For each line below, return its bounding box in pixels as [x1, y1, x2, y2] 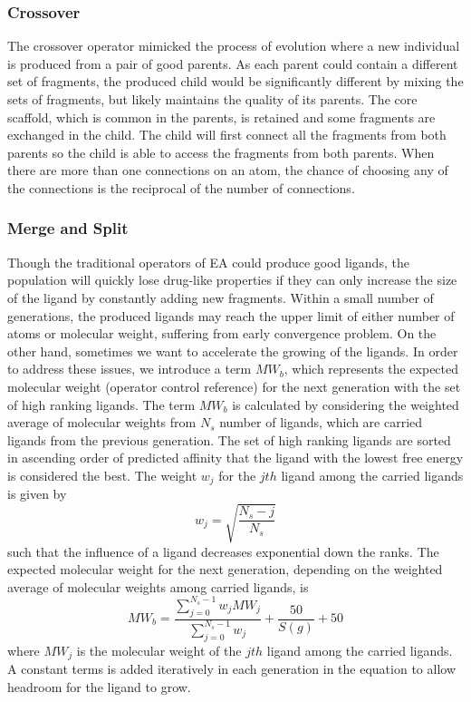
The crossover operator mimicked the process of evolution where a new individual [7, 36, 460, 55]
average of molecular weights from [7, 413, 197, 432]
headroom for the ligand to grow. [7, 677, 191, 696]
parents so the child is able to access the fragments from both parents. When [7, 142, 435, 161]
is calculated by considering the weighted [232, 395, 459, 414]
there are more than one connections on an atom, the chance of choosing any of [7, 161, 448, 180]
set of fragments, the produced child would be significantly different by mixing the [7, 72, 464, 91]
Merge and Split [7, 217, 129, 239]
